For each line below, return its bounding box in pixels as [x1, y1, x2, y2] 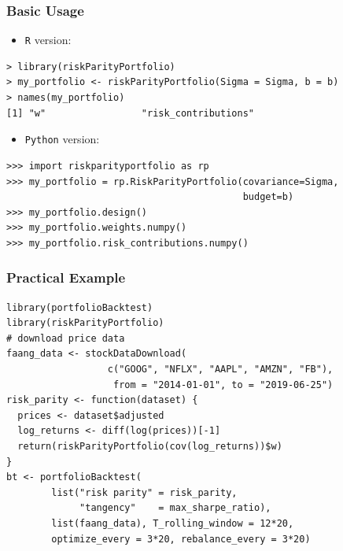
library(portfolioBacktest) [6, 301, 153, 313]
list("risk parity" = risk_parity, [51, 486, 238, 498]
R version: [24, 31, 72, 48]
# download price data [6, 332, 125, 344]
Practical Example [6, 268, 126, 287]
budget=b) [242, 191, 294, 203]
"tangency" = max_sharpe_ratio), [79, 502, 271, 514]
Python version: [24, 131, 100, 147]
